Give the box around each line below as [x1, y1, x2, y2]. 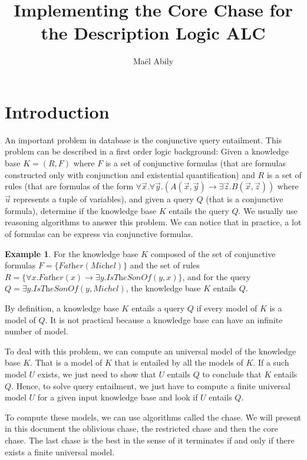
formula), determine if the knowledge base [5, 204, 157, 216]
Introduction [5, 99, 110, 123]
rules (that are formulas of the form [5, 180, 134, 192]
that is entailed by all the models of [114, 356, 243, 369]
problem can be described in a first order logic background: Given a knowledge [5, 145, 289, 157]
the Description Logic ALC [41, 21, 266, 45]
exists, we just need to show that [37, 367, 156, 380]
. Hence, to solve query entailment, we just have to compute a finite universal [11, 379, 291, 392]
